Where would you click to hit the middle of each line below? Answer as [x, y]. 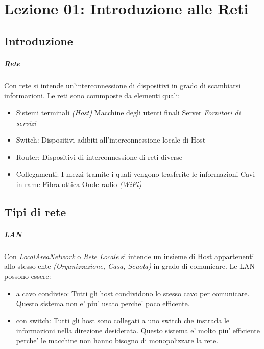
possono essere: [28, 276]
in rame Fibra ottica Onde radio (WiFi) [79, 184]
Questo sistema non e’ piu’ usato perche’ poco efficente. [103, 303]
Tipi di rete [35, 211]
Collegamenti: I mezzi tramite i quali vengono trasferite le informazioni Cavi [136, 174]
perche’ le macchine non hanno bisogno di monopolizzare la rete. [117, 340]
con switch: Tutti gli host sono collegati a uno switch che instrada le [123, 320]
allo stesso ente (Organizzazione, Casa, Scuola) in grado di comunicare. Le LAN [129, 266]
